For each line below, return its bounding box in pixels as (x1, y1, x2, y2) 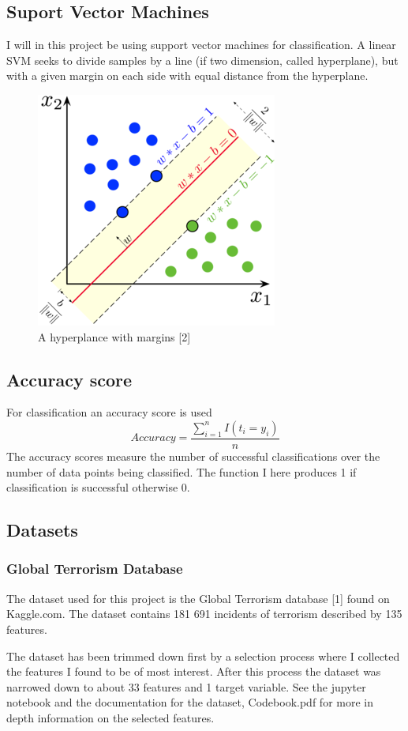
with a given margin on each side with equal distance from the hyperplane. (6, 67, 369, 84)
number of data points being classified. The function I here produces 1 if (6, 463, 357, 480)
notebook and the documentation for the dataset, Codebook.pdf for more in (6, 694, 373, 710)
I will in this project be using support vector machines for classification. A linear (6, 36, 396, 53)
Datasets (6, 518, 78, 542)
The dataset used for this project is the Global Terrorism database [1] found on (6, 590, 390, 606)
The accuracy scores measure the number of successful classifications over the (6, 448, 380, 464)
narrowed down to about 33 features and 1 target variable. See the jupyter (6, 678, 366, 695)
